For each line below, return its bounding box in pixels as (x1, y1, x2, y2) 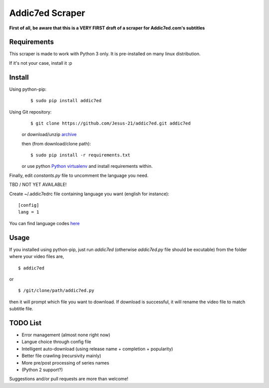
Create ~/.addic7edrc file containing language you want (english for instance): (9, 191, 169, 197)
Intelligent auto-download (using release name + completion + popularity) (21, 346, 173, 352)
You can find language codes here (9, 220, 80, 226)
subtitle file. (9, 306, 33, 312)
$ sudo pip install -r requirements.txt (30, 152, 131, 158)
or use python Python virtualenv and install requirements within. (21, 163, 153, 169)
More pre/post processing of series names (21, 360, 110, 366)
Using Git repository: (9, 109, 52, 115)
